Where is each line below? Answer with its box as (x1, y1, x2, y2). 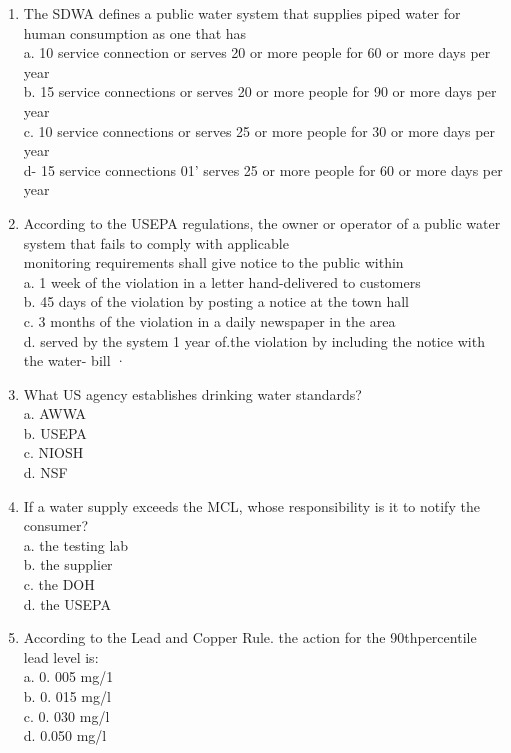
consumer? (23, 515, 89, 536)
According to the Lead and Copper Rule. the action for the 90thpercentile (23, 627, 477, 648)
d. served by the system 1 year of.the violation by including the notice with (23, 330, 485, 351)
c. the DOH (23, 574, 95, 595)
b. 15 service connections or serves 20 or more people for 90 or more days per (23, 81, 497, 102)
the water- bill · (23, 350, 127, 371)
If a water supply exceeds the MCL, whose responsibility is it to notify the (23, 495, 480, 516)
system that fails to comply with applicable (23, 232, 289, 253)
